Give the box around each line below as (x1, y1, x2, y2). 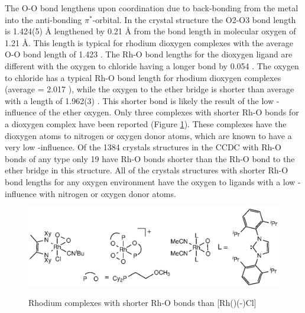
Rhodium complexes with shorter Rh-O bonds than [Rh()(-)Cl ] (28, 296, 257, 309)
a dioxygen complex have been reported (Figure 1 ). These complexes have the (5, 117, 287, 130)
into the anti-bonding (5, 13, 82, 25)
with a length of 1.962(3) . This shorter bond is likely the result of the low (5, 94, 274, 107)
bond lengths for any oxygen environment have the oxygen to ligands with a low (5, 175, 296, 188)
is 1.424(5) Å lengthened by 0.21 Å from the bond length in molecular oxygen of (5, 25, 296, 37)
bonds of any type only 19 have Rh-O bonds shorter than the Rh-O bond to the (5, 152, 295, 164)
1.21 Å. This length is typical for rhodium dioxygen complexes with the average (5, 36, 294, 49)
